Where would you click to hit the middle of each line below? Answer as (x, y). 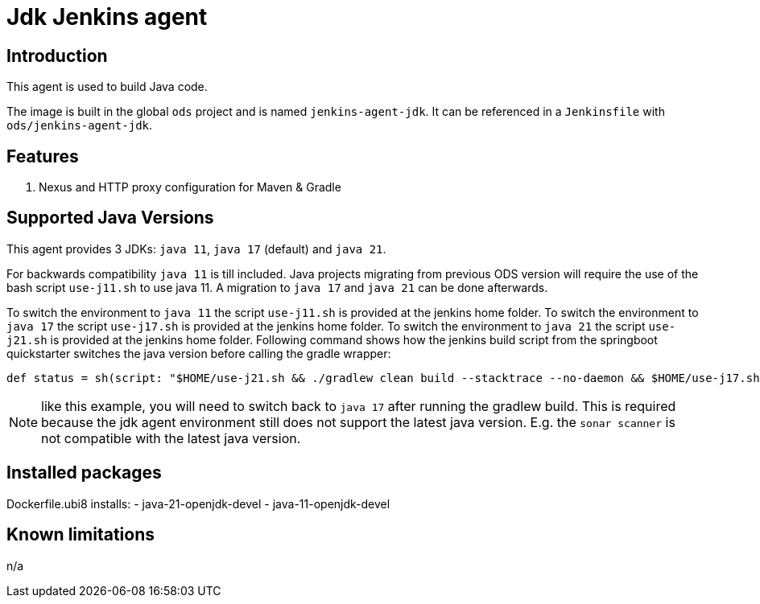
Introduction (57, 55)
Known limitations (81, 535)
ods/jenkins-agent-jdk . (80, 125)
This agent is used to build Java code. (107, 87)
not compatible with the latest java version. (171, 438)
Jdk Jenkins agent (107, 17)
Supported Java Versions (110, 218)
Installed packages (84, 473)
